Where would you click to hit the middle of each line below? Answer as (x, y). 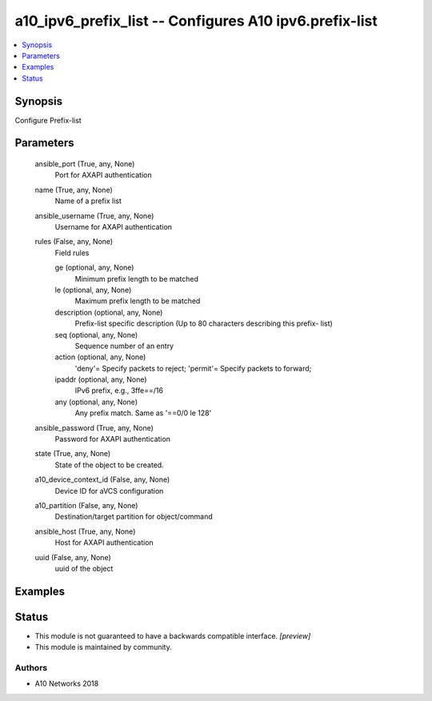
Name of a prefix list (88, 201)
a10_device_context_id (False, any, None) (102, 479)
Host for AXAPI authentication (104, 543)
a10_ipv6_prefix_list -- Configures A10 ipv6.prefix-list (196, 21)
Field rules (72, 253)
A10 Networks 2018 (67, 683)
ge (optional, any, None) (94, 267)
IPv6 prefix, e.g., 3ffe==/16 (119, 391)
